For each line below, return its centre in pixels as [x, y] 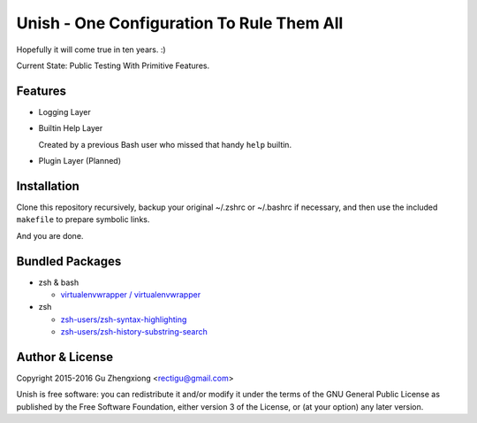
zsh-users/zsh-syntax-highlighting [124, 319]
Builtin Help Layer [71, 128]
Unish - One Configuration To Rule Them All [180, 23]
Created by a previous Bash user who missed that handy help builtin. [165, 144]
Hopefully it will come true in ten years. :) [91, 50]
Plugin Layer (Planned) [80, 161]
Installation [48, 186]
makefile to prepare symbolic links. [83, 219]
